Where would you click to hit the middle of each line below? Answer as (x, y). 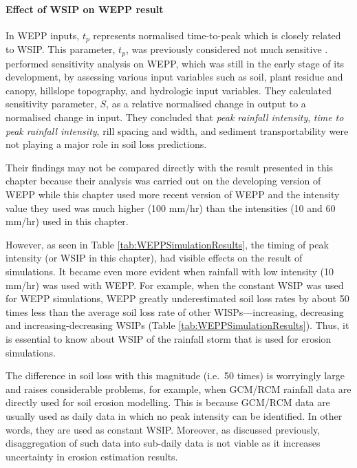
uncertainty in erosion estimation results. (92, 456)
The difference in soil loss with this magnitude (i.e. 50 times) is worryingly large (175, 375)
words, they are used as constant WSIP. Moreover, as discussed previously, (163, 429)
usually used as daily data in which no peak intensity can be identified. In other (174, 415)
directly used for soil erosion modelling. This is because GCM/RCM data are (168, 402)
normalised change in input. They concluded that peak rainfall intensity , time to (175, 117)
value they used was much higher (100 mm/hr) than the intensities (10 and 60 (171, 208)
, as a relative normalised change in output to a (206, 104)
